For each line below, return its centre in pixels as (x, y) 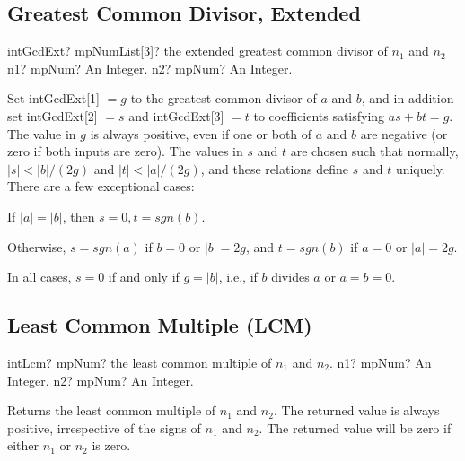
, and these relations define (275, 168)
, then (79, 216)
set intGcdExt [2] (53, 115)
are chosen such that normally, (374, 151)
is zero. (111, 445)
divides (290, 277)
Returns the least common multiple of (112, 410)
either (23, 445)
